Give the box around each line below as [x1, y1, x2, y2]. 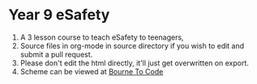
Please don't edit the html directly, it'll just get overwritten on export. [19, 58, 250, 68]
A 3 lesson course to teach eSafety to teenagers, [19, 32, 184, 42]
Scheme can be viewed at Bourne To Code [19, 66, 164, 76]
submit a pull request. [19, 49, 93, 59]
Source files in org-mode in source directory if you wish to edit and [19, 40, 245, 50]
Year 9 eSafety [8, 6, 110, 24]
